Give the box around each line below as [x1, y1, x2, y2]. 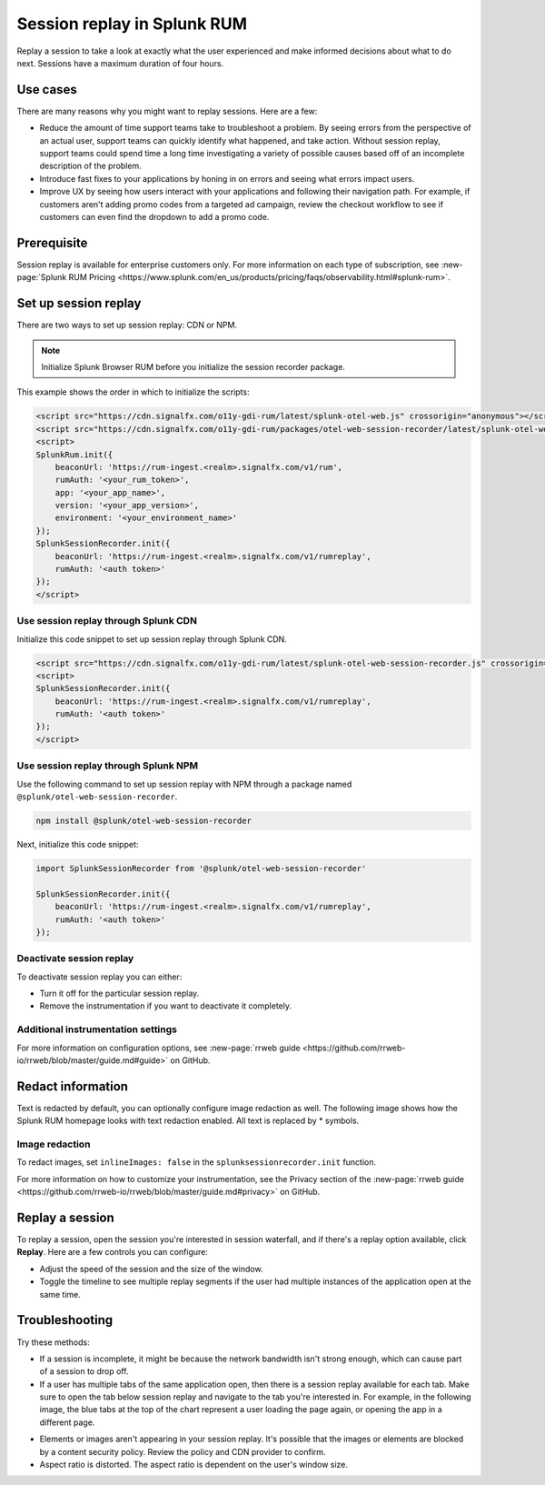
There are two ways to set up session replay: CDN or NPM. [16, 319, 238, 331]
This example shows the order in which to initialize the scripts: [16, 386, 250, 397]
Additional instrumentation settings [16, 1023, 177, 1036]
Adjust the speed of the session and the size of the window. [39, 1263, 263, 1274]
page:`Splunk [16, 272, 67, 283]
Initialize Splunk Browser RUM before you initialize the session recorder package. [41, 361, 345, 372]
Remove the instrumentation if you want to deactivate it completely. [39, 1000, 292, 1011]
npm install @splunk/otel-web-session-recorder [35, 815, 252, 826]
